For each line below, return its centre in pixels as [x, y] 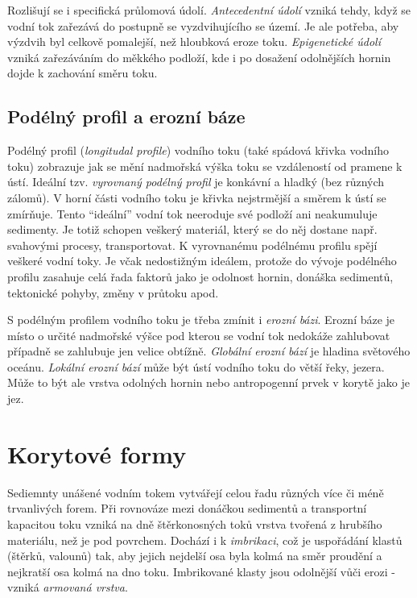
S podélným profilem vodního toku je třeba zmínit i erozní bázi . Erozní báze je [201, 320]
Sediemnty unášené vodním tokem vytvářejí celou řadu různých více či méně [196, 492]
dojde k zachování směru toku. [83, 73]
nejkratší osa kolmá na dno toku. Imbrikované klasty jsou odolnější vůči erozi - [201, 571]
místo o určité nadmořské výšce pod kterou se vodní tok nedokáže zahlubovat [199, 335]
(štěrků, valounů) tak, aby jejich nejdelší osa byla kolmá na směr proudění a [195, 556]
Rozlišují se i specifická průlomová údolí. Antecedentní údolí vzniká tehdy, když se [209, 10]
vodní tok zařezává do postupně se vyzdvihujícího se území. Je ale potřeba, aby [203, 25]
